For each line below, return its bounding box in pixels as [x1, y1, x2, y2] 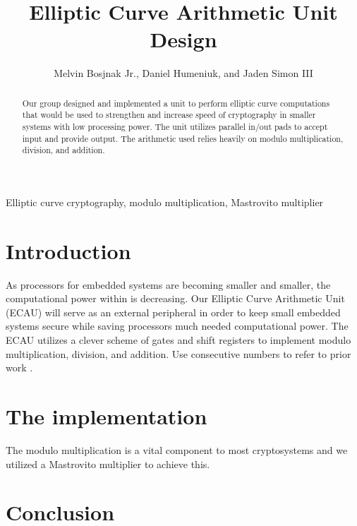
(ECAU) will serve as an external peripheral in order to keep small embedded [6, 304, 341, 319]
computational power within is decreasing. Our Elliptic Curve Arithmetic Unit [6, 291, 345, 306]
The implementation [6, 402, 207, 431]
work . [6, 360, 33, 375]
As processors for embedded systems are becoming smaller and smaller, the [6, 277, 331, 292]
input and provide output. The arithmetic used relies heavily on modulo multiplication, [22, 132, 344, 144]
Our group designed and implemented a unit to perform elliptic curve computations [22, 97, 330, 109]
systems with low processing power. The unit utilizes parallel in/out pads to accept [22, 121, 328, 133]
